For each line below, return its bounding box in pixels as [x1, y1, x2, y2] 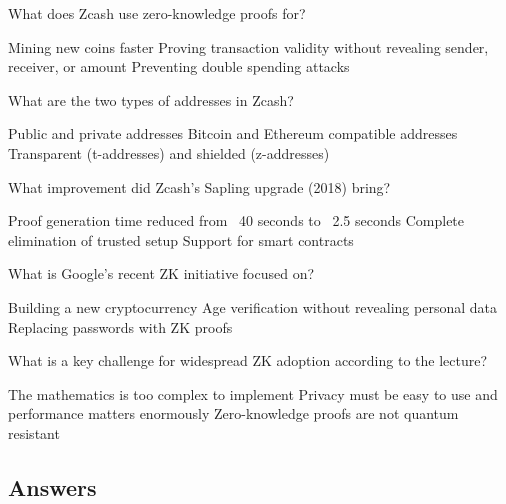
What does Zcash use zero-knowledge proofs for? [8, 3, 306, 23]
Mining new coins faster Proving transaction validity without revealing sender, [8, 36, 489, 57]
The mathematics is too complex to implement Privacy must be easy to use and [8, 383, 498, 404]
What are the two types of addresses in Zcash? [8, 89, 294, 110]
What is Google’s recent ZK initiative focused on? [8, 263, 315, 284]
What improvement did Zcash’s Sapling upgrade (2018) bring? [8, 176, 391, 197]
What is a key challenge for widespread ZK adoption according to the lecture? [8, 350, 488, 371]
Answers [8, 471, 97, 502]
